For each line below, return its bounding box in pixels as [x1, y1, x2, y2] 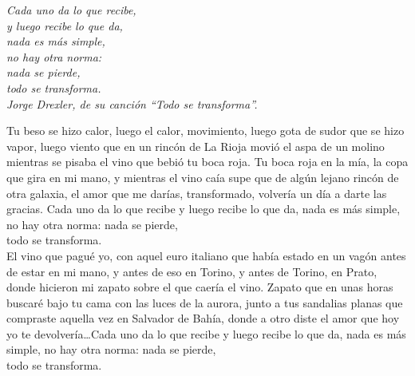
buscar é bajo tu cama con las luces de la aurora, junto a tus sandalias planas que [6, 294, 403, 311]
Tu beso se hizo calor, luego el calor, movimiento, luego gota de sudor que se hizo [6, 122, 405, 139]
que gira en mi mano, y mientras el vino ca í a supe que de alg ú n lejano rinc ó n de [6, 168, 399, 185]
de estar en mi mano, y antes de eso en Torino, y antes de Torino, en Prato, [6, 263, 377, 279]
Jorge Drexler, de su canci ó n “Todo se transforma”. [6, 95, 258, 112]
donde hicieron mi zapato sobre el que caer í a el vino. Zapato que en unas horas [6, 279, 393, 295]
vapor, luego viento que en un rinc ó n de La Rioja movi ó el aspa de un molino [6, 137, 385, 154]
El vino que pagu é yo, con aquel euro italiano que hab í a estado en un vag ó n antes [6, 247, 406, 263]
